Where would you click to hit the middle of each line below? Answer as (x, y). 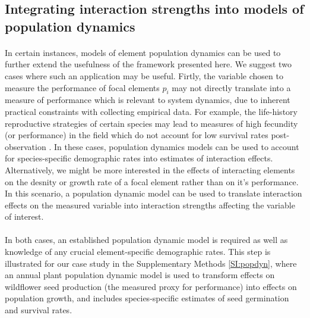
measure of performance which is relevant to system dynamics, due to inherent (148, 100)
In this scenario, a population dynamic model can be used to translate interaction (154, 193)
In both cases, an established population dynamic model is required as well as (146, 240)
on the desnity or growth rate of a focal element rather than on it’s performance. (152, 181)
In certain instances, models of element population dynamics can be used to (143, 52)
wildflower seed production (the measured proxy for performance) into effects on (151, 286)
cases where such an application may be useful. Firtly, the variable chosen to (144, 75)
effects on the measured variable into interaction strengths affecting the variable (150, 205)
